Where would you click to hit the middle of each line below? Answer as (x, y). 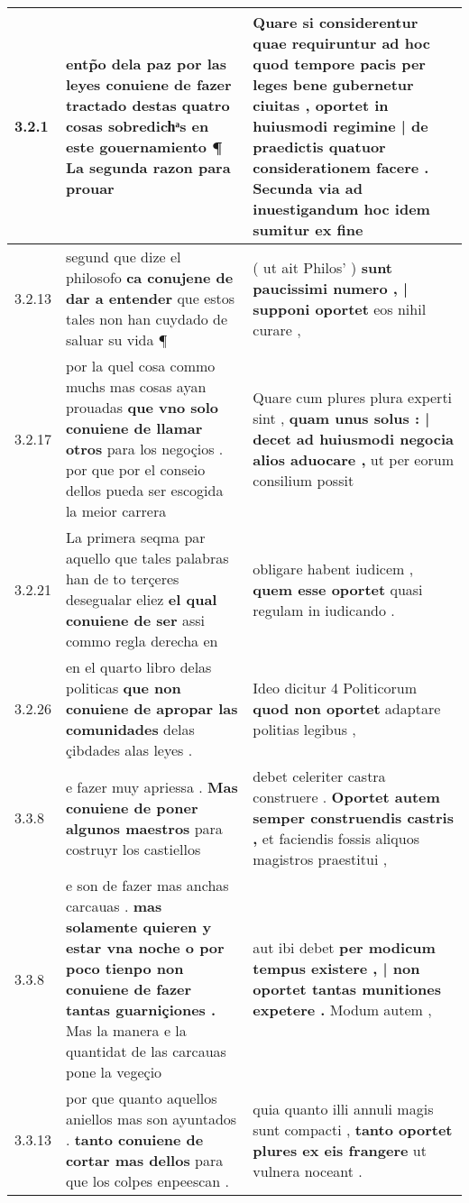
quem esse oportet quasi (338, 589)
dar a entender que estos (150, 298)
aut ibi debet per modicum (344, 947)
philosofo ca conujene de (149, 277)
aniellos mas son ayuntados (151, 1119)
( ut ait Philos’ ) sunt (322, 267)
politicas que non (123, 688)
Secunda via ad (308, 188)
